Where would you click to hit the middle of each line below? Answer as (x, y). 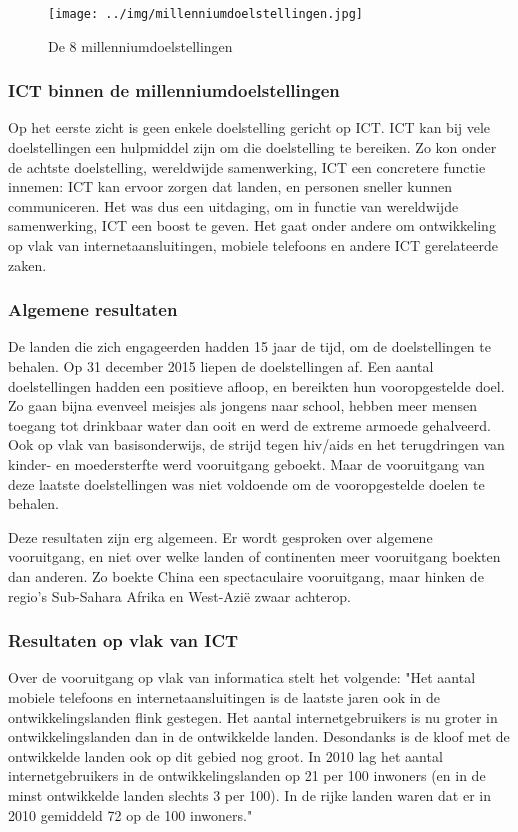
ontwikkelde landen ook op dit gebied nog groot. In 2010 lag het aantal (225, 755)
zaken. (27, 264)
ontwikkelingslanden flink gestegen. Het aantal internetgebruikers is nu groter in (253, 716)
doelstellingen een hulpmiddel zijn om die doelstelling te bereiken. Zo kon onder (252, 147)
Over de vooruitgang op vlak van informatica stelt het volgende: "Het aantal (242, 677)
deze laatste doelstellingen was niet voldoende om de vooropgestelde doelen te (246, 483)
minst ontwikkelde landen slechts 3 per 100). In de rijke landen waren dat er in (249, 794)
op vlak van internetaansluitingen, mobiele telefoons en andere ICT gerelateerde (253, 245)
